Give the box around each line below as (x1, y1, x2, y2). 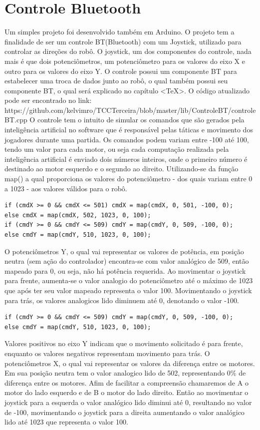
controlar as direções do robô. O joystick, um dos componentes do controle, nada (4, 46, 252, 56)
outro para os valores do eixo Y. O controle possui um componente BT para (4, 65, 237, 76)
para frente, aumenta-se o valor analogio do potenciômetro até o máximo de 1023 (4, 275, 253, 286)
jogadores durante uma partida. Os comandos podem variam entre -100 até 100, (4, 134, 249, 144)
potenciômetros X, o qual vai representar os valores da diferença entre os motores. (4, 358, 255, 368)
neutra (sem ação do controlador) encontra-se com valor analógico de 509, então (4, 256, 249, 266)
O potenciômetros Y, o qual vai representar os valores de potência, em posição (4, 246, 244, 256)
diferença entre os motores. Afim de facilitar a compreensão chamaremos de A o (4, 377, 249, 388)
